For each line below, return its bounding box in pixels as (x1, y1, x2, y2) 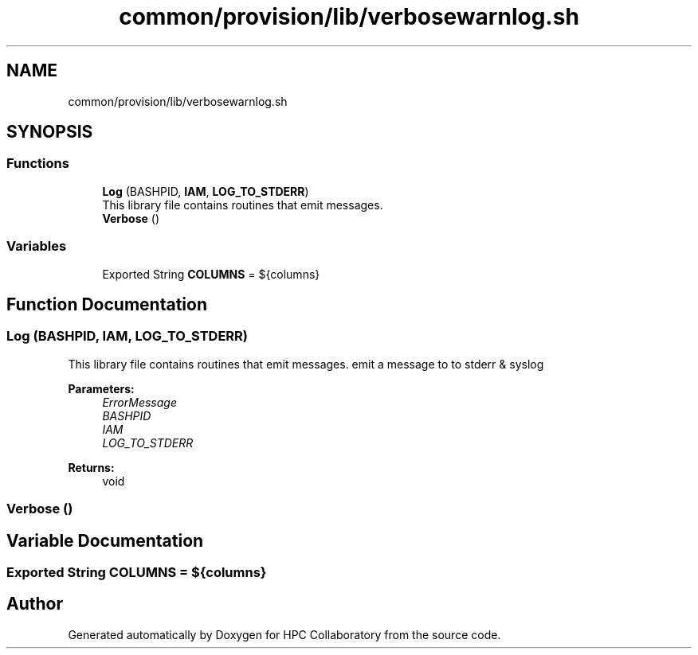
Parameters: (68, 381, 135, 396)
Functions (6, 155, 69, 172)
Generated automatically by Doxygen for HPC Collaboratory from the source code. (68, 627, 501, 641)
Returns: (68, 460, 115, 474)
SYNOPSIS (6, 122, 93, 142)
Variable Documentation (6, 530, 204, 551)
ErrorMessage (102, 395, 177, 409)
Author (6, 594, 63, 614)
